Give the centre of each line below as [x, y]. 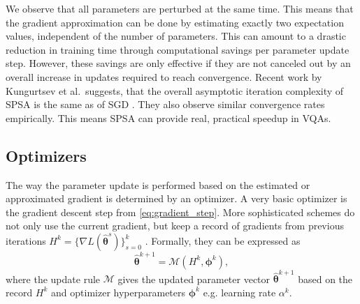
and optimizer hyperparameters [118, 292]
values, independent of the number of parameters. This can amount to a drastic [176, 36]
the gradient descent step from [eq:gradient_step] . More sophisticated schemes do [180, 212]
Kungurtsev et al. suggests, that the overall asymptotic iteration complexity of [175, 90]
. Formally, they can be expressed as [223, 240]
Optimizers [46, 155]
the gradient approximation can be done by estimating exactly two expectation [175, 22]
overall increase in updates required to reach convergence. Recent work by [164, 76]
